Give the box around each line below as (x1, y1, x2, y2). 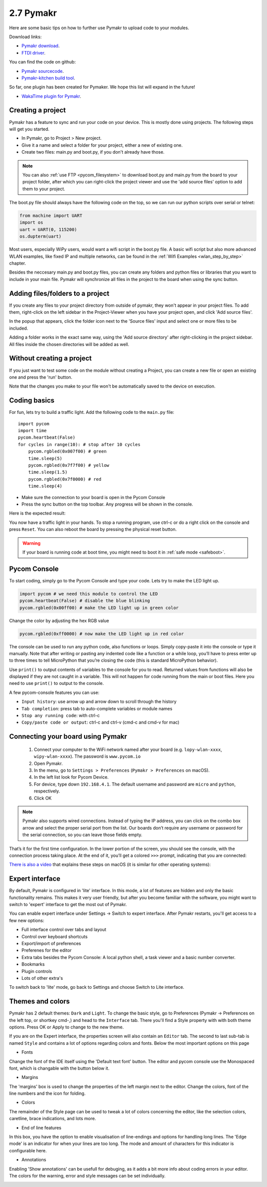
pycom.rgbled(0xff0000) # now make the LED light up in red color (19, 631, 184, 636)
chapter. (9, 260, 26, 266)
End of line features (21, 1125, 62, 1130)
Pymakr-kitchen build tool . (21, 75, 75, 81)
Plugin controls (21, 968, 52, 974)
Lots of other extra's (21, 975, 63, 981)
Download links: (9, 34, 42, 40)
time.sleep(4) (28, 483, 63, 489)
